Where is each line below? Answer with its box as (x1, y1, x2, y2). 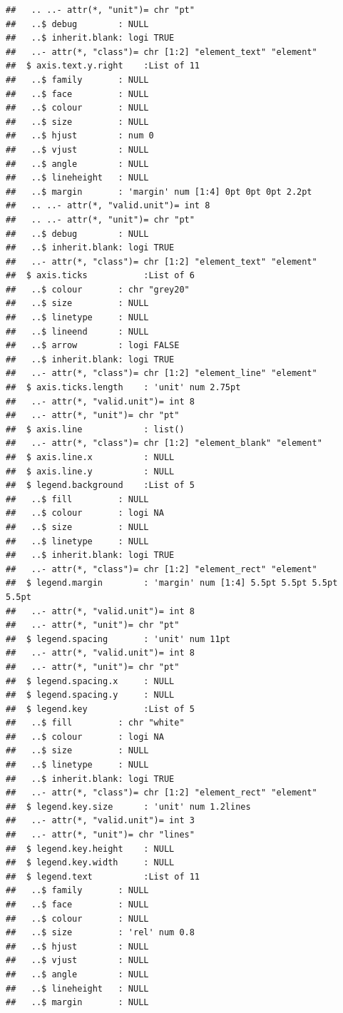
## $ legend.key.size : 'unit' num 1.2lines (6, 801, 251, 812)
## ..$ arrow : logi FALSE (6, 340, 180, 351)
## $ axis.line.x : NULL (6, 452, 175, 462)
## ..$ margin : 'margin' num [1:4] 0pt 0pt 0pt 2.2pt (6, 186, 312, 197)
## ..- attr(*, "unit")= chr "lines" (6, 830, 195, 840)
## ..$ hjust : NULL (6, 941, 149, 952)
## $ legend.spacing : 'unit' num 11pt (6, 633, 230, 644)
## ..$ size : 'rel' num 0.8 (6, 927, 195, 938)
